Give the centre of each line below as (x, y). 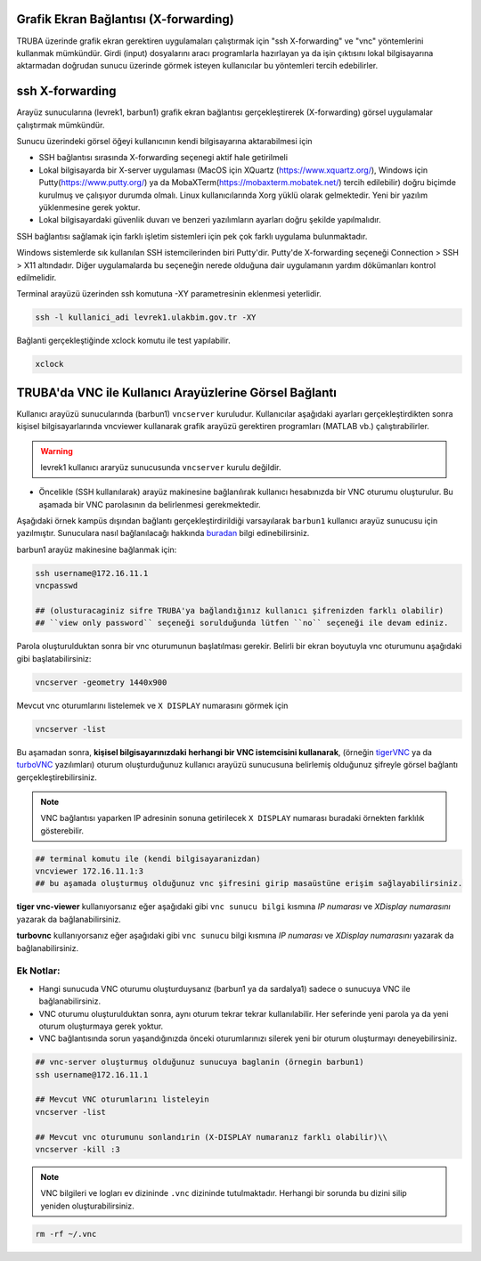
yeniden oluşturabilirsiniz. (88, 1206)
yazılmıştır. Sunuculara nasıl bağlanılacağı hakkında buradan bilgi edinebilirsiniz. (163, 533)
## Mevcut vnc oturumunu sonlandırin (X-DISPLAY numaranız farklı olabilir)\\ (211, 1137)
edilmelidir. (37, 277)
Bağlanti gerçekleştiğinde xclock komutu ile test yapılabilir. (123, 341)
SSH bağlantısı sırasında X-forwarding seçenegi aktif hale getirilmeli (163, 158)
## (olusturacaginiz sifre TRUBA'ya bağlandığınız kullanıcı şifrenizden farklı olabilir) (240, 611)
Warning (57, 451)
